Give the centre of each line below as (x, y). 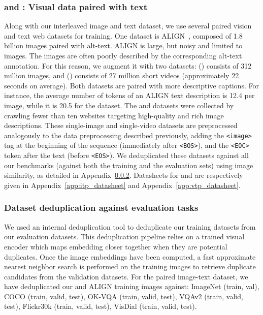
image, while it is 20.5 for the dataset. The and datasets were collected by (119, 105)
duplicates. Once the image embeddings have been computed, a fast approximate (130, 256)
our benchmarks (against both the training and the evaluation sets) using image (129, 165)
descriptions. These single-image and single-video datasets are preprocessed (121, 125)
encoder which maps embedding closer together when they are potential (116, 246)
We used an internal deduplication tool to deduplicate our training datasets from (130, 226)
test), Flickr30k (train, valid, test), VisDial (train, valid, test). (101, 306)
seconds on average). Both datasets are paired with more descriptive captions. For (131, 85)
